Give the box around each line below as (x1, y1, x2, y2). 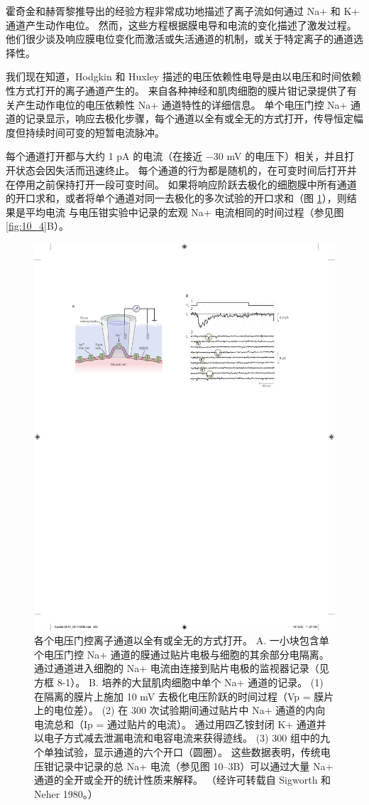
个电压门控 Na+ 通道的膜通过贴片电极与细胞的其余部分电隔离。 (34, 646, 329, 661)
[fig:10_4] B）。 (6, 218, 69, 233)
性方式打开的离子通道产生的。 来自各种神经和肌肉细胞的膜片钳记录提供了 (6, 82, 347, 97)
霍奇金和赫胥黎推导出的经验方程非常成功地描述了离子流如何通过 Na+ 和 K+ (6, 4, 360, 18)
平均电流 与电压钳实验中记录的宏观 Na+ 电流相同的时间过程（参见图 (25, 204, 344, 219)
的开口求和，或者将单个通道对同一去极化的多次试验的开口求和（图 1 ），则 (6, 191, 347, 206)
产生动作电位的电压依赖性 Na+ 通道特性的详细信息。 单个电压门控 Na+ (15, 97, 348, 112)
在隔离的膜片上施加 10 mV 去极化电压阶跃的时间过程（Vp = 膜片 (34, 688, 334, 703)
